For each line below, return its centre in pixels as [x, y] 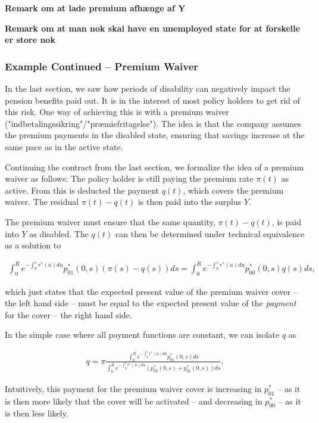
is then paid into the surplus [190, 202]
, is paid [286, 221]
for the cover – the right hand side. [68, 314]
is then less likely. [37, 413]
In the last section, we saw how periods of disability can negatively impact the [148, 88]
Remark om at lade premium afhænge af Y [95, 8]
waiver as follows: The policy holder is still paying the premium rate [129, 178]
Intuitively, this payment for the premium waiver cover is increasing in [133, 388]
